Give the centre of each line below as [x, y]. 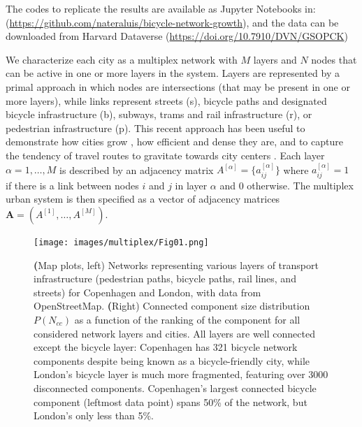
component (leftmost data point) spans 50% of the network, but [171, 401]
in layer [191, 185]
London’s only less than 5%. [94, 415]
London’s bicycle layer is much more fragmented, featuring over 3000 [181, 374]
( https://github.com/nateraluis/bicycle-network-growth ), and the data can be [172, 22]
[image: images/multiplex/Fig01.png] [121, 242]
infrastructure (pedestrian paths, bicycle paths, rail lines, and [165, 278]
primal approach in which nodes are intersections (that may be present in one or [178, 86]
